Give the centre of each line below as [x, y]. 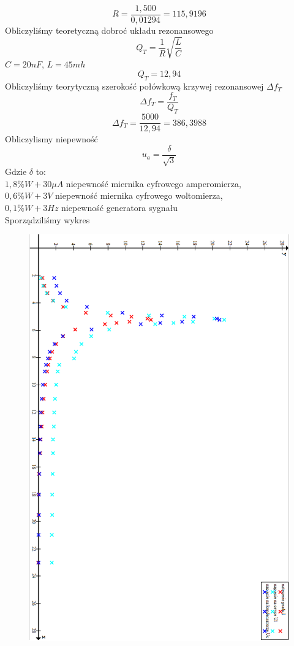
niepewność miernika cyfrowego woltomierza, [139, 195]
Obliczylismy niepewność [51, 139]
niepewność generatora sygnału [120, 207]
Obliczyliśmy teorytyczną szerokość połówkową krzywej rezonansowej [134, 86]
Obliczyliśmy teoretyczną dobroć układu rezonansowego [109, 30]
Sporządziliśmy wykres [47, 219]
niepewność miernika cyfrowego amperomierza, [153, 183]
